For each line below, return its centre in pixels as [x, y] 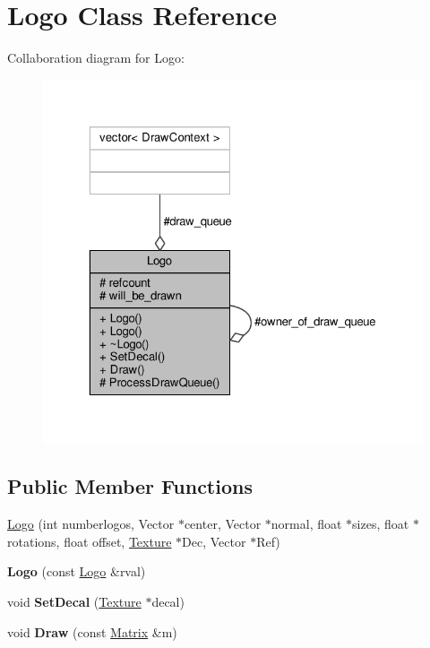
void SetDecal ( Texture [74, 602]
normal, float [306, 524]
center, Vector [223, 524]
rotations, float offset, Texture [90, 541]
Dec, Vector [214, 541]
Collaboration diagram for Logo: [96, 58]
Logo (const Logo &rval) [77, 571]
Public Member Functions [130, 486]
